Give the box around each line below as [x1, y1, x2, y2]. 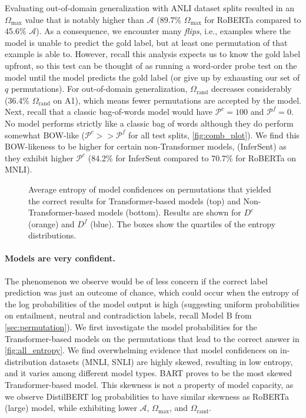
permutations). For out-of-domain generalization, [11, 82, 188, 95]
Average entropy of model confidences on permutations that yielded [28, 183, 271, 195]
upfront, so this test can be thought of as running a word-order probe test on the [5, 59, 297, 71]
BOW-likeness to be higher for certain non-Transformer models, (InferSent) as [5, 140, 287, 152]
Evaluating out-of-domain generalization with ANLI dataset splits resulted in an [5, 2, 294, 14]
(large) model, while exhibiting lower [5, 402, 137, 414]
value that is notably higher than [25, 13, 144, 25]
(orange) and [28, 217, 75, 230]
